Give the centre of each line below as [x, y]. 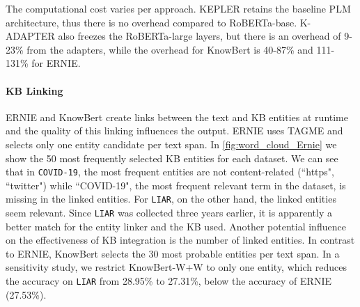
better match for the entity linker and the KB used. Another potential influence [176, 226]
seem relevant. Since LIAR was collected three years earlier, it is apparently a [169, 213]
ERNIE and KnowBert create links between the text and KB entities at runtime [177, 117]
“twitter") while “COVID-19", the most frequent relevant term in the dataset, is [176, 185]
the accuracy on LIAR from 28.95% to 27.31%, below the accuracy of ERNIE [169, 281]
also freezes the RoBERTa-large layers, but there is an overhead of [199, 36]
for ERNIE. [56, 63]
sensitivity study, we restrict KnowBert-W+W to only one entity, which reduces [176, 267]
